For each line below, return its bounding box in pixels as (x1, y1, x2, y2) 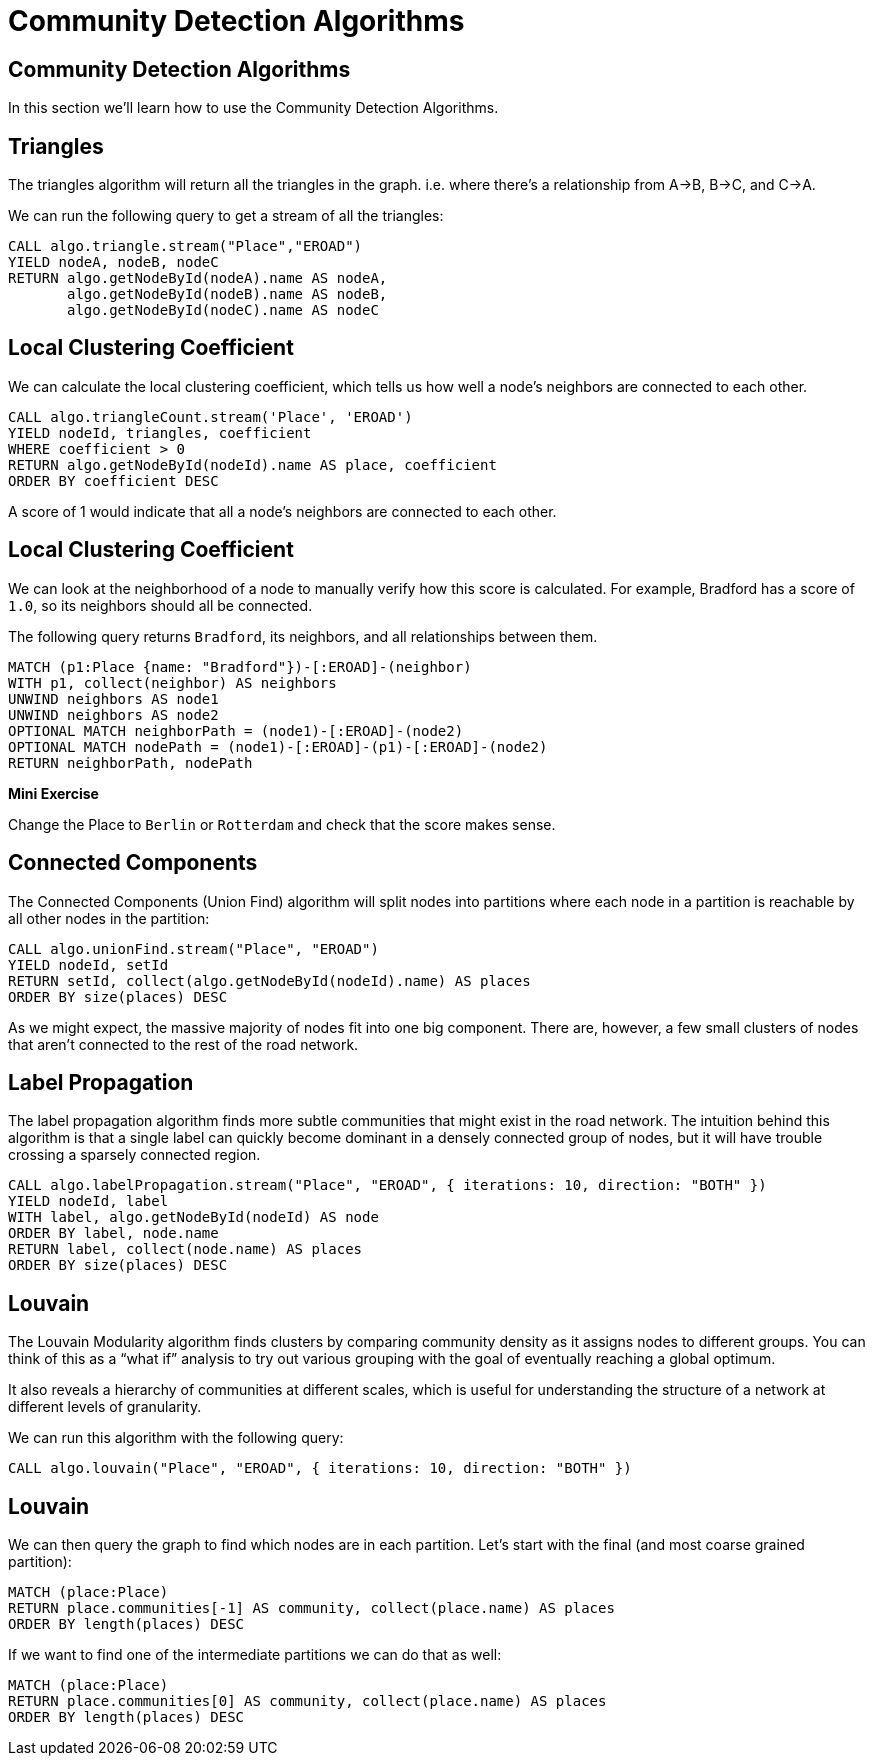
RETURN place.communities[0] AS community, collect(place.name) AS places (8, 1693, 607, 1710)
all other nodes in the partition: (8, 909, 210, 927)
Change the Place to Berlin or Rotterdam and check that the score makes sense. (8, 815, 556, 833)
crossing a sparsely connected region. (8, 1146, 261, 1164)
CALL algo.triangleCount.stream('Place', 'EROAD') (8, 408, 413, 425)
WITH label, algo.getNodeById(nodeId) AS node (8, 1209, 379, 1226)
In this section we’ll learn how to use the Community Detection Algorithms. (8, 99, 499, 117)
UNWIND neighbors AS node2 (8, 706, 219, 723)
